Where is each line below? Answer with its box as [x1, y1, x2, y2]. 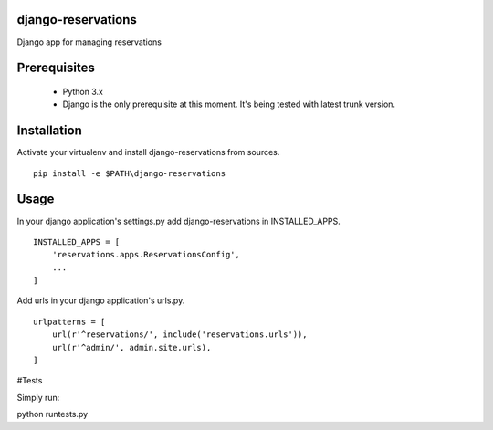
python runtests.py [16, 409, 89, 420]
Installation [16, 123, 82, 139]
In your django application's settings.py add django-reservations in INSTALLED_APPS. [16, 215, 341, 226]
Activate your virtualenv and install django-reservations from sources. [16, 147, 280, 158]
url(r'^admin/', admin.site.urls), [51, 342, 212, 352]
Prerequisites [16, 60, 95, 76]
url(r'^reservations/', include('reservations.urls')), [51, 330, 308, 340]
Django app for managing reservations [16, 37, 162, 47]
